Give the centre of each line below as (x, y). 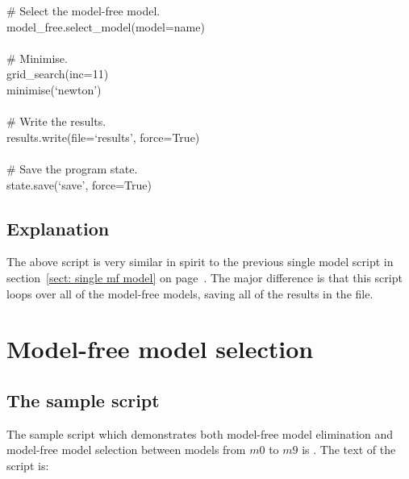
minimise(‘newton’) (54, 89)
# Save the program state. (72, 168)
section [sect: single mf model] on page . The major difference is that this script (204, 277)
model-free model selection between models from (126, 450)
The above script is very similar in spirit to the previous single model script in (200, 262)
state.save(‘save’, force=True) (79, 184)
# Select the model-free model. (83, 10)
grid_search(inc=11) (58, 74)
